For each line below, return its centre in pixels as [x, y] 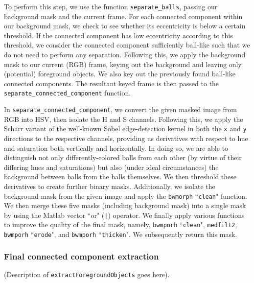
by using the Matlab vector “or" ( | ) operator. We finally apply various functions [124, 215]
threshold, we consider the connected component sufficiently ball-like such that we [127, 45]
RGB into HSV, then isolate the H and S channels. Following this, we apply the [124, 119]
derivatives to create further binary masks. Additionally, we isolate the [110, 186]
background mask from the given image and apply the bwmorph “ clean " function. [126, 196]
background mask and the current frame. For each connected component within [123, 16]
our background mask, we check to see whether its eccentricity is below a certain [125, 26]
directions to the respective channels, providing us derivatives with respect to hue [126, 138]
